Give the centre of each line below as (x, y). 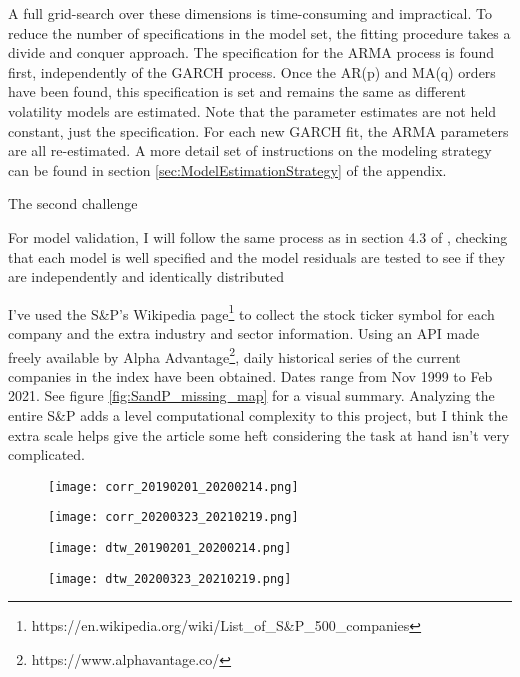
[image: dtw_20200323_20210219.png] (170, 578)
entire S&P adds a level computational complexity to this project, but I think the (258, 415)
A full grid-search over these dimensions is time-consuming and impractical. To (250, 13)
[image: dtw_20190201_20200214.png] (170, 548)
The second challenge (73, 203)
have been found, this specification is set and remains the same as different (237, 91)
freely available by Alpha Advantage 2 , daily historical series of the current (234, 355)
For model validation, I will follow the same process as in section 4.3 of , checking (258, 236)
